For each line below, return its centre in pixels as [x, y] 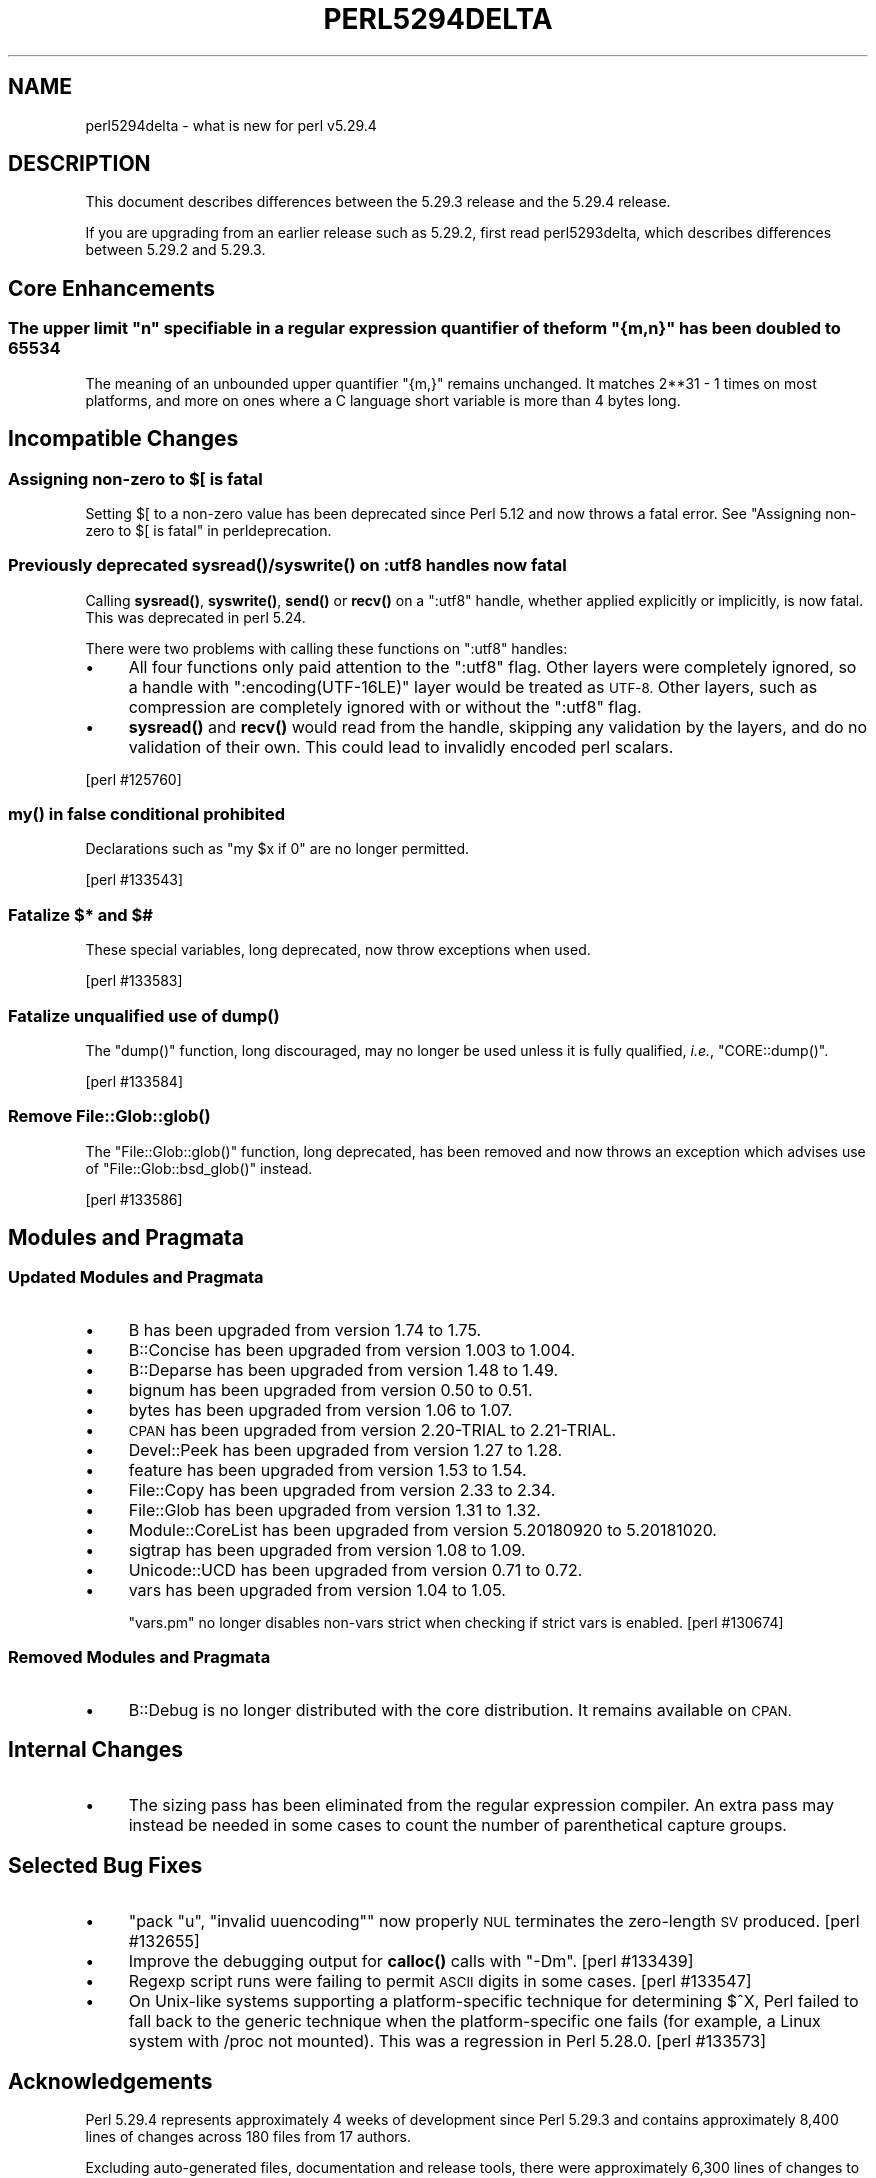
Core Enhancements [112, 288]
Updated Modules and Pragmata [136, 1277]
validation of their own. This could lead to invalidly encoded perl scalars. [401, 746]
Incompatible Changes [123, 439]
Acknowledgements [110, 2081]
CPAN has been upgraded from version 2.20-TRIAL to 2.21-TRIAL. [372, 1429]
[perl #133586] [134, 1199]
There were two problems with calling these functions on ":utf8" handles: [326, 648]
